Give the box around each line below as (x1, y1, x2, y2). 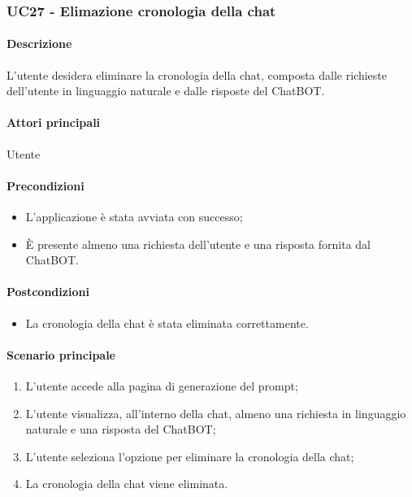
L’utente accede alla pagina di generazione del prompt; (25, 377, 298, 394)
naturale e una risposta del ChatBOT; (25, 421, 216, 438)
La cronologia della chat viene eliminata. (25, 475, 228, 492)
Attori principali (7, 114, 101, 131)
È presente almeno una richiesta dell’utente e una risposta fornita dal (25, 235, 371, 252)
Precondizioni (7, 177, 85, 194)
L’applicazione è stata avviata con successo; (25, 208, 243, 225)
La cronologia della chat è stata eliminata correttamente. (25, 314, 309, 331)
